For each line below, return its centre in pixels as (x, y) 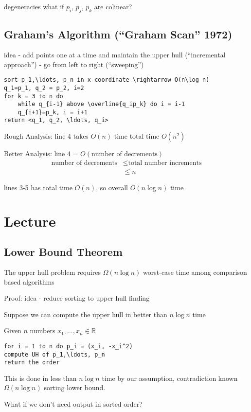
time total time (137, 136)
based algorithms (29, 281)
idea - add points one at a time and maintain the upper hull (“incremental (115, 54)
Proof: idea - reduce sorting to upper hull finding (77, 298)
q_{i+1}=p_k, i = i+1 (53, 112)
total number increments (165, 163)
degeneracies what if (34, 6)
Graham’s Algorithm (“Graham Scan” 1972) (118, 34)
